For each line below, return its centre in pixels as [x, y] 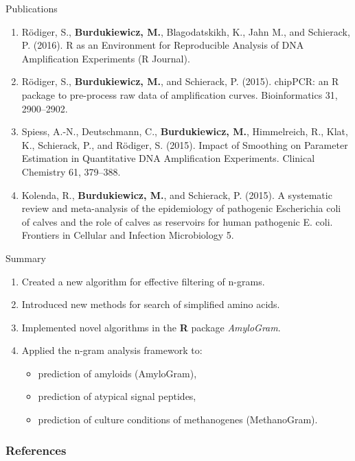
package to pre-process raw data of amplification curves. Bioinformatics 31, [180, 94]
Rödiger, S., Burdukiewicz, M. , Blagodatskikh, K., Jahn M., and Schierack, [186, 31]
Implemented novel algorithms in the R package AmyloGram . [151, 327]
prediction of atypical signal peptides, [117, 396]
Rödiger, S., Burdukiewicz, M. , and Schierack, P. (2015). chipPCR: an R [180, 81]
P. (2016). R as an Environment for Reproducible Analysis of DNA [163, 45]
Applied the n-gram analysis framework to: [112, 350]
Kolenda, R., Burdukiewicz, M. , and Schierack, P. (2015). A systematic [177, 194]
